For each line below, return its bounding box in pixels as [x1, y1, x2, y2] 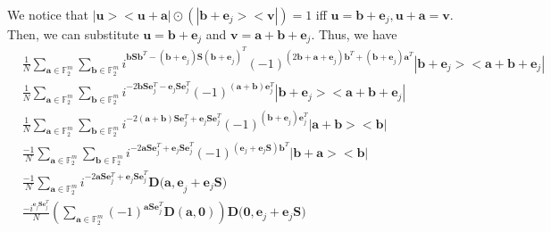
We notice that [7, 5, 88, 23]
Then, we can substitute [7, 25, 139, 43]
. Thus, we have [311, 25, 397, 43]
